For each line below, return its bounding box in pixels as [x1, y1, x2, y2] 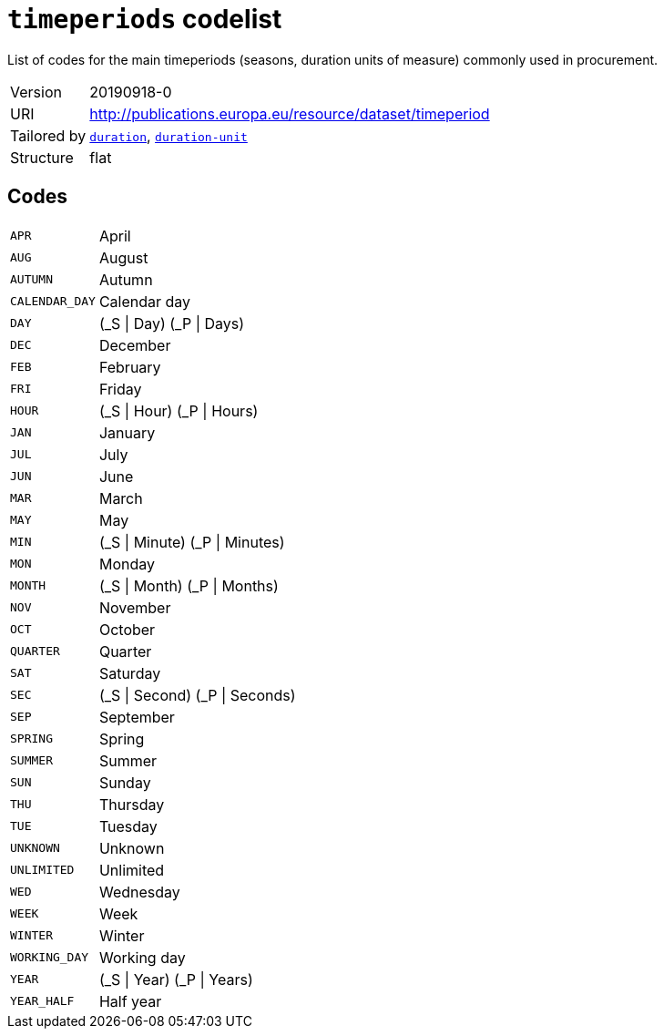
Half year [98, 991, 162, 1010]
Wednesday [98, 882, 180, 901]
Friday [98, 379, 142, 398]
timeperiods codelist [7, 4, 282, 35]
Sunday [98, 773, 151, 792]
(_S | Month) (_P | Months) [98, 576, 279, 595]
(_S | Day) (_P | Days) [98, 313, 245, 333]
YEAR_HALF [10, 994, 75, 1009]
